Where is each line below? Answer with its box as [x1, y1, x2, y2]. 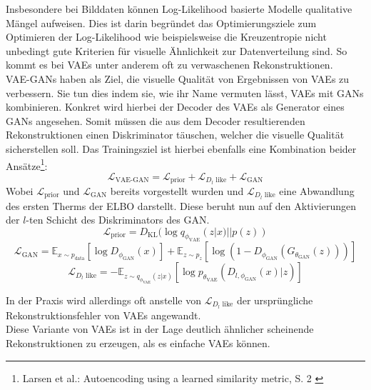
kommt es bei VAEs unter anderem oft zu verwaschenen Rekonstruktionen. [6, 57, 333, 72]
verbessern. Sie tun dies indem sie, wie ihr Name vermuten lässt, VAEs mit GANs [6, 85, 364, 100]
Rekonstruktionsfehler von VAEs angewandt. [6, 307, 201, 322]
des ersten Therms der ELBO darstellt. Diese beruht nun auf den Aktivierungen [6, 198, 357, 213]
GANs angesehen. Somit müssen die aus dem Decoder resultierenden [6, 113, 305, 128]
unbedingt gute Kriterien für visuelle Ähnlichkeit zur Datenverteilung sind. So [6, 43, 347, 58]
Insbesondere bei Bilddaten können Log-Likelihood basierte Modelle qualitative [6, 1, 352, 16]
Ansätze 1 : [6, 156, 48, 173]
